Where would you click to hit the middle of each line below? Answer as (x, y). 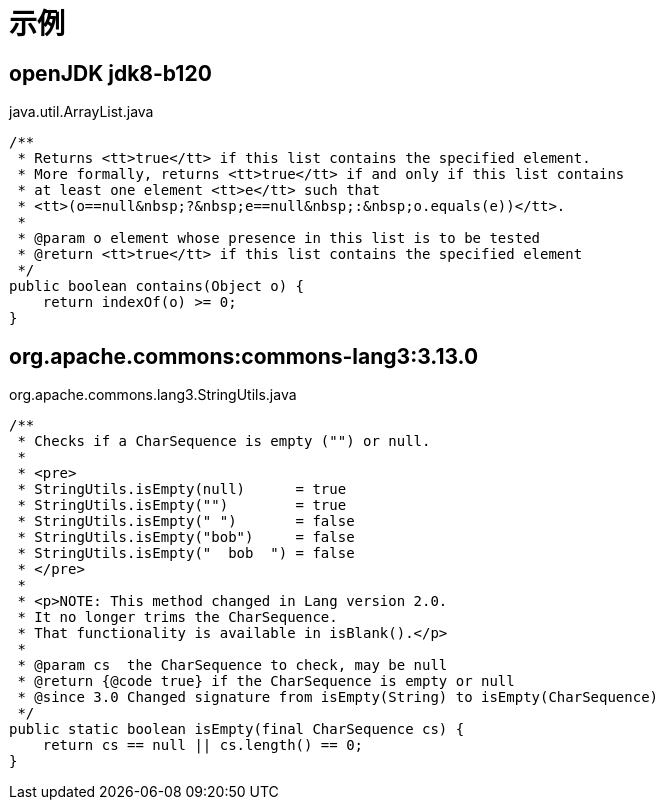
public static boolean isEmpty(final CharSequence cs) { (237, 729)
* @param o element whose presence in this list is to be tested (279, 238)
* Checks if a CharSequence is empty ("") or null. (224, 441)
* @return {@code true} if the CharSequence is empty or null (266, 681)
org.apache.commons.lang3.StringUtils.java (153, 395)
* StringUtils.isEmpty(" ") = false (186, 521)
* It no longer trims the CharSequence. (177, 617)
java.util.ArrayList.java (81, 112)
